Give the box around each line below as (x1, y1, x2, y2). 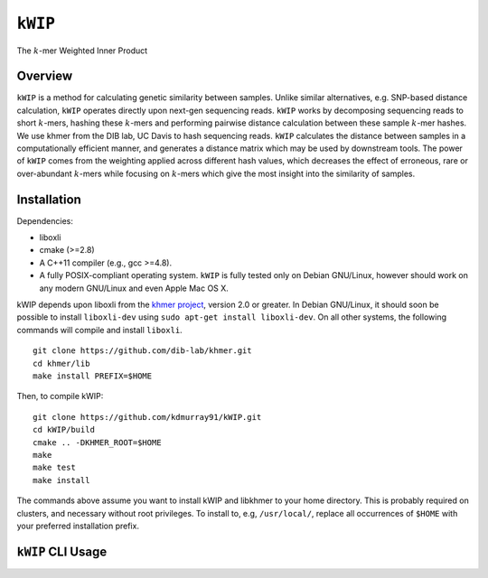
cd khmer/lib (33, 358, 90, 368)
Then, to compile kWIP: (16, 391, 104, 402)
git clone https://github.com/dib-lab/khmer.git (33, 346, 252, 356)
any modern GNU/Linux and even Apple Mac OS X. (39, 283, 230, 294)
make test (33, 462, 76, 473)
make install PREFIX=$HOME (33, 371, 153, 381)
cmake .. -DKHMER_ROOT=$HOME (33, 437, 162, 447)
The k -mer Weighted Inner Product (16, 45, 148, 56)
